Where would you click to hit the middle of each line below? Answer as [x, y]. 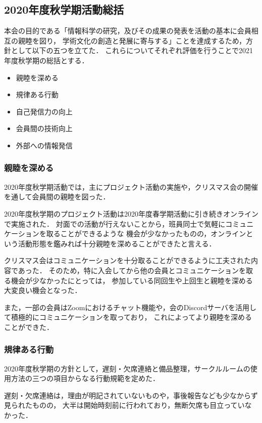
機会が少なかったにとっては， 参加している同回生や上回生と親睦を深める [132, 280]
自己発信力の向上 [44, 111]
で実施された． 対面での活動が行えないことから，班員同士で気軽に [115, 223]
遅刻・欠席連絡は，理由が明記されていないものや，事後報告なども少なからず [131, 395]
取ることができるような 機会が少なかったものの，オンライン [146, 234]
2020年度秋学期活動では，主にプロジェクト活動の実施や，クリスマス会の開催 [131, 186]
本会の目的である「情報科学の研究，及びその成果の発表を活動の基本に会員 [128, 31]
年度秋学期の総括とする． [46, 60]
